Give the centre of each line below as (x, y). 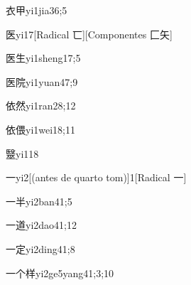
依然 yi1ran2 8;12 (41, 106)
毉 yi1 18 (22, 153)
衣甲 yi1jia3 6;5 (37, 10)
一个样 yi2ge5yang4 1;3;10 (60, 273)
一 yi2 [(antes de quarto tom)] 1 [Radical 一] (96, 177)
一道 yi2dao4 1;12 (41, 225)
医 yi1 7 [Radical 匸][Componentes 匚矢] (89, 34)
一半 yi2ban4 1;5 (39, 201)
